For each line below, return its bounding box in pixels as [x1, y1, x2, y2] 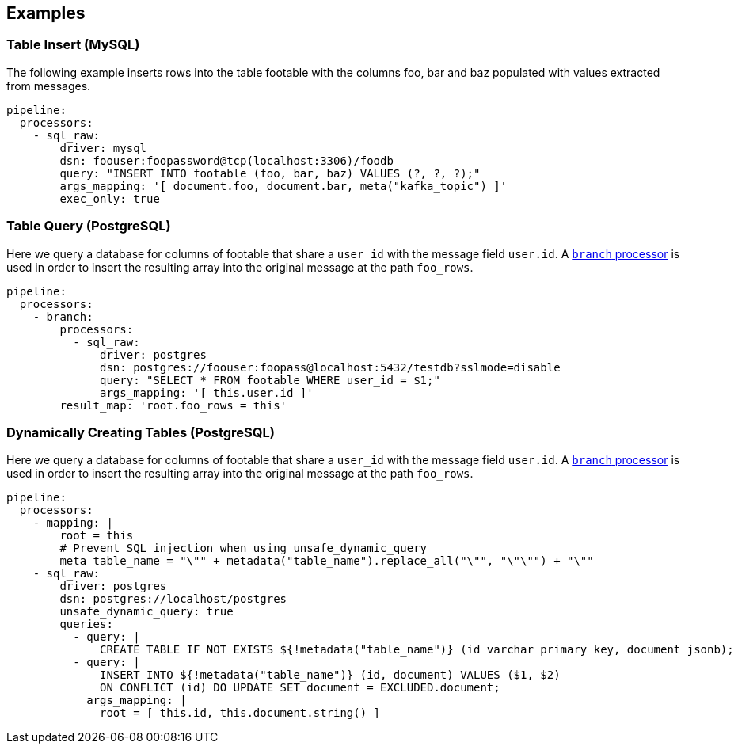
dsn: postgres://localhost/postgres [59, 592, 287, 606]
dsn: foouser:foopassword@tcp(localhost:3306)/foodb [59, 154, 394, 167]
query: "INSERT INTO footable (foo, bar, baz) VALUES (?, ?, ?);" [59, 166, 481, 180]
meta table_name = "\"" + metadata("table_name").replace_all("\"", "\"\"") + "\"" [59, 554, 594, 568]
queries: [59, 618, 113, 631]
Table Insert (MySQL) [6, 36, 140, 53]
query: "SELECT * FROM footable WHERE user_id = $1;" [100, 373, 440, 386]
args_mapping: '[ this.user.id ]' [100, 386, 314, 399]
